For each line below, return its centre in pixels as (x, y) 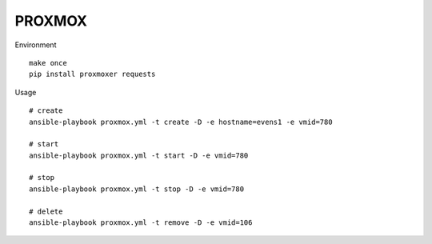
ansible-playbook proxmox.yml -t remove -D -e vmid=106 (141, 223)
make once (48, 63)
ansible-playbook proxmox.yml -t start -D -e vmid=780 (139, 155)
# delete (46, 211)
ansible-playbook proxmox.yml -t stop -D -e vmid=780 (136, 189)
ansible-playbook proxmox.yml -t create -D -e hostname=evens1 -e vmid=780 (181, 122)
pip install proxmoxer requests (92, 74)
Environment (36, 45)
